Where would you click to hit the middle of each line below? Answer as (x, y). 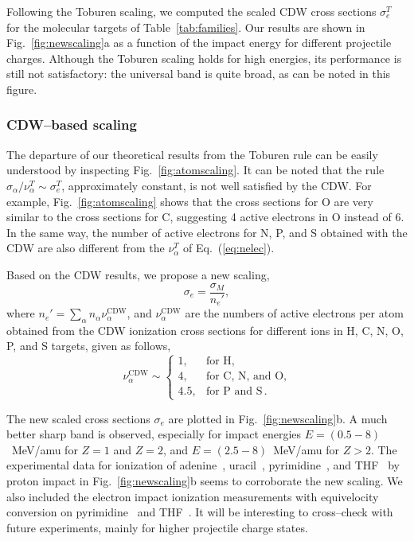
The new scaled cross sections (78, 418)
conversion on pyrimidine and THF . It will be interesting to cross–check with (200, 512)
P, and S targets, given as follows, (89, 346)
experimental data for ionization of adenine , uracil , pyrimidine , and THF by (203, 465)
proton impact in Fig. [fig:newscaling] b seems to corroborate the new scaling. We (205, 481)
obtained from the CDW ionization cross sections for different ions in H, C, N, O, (205, 330)
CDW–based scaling (72, 125)
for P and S (234, 392)
